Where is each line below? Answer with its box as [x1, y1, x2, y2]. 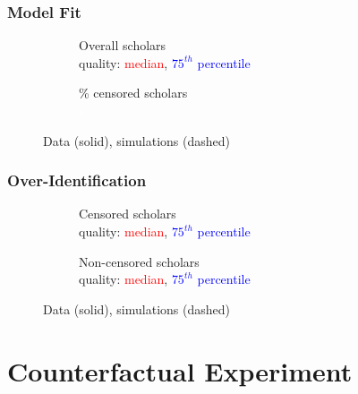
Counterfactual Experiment [7, 352, 353, 389]
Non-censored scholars [79, 252, 200, 270]
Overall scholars [79, 36, 166, 55]
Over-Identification [7, 169, 147, 192]
